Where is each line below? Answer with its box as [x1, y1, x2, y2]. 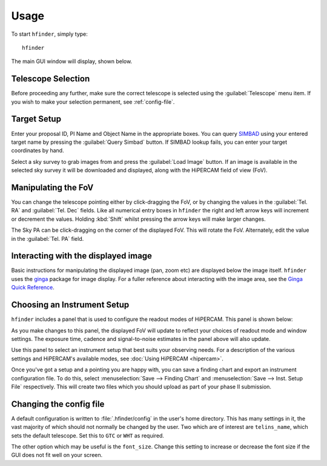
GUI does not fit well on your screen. [11, 451, 103, 459]
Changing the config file [11, 399, 105, 409]
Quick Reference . [11, 284, 54, 291]
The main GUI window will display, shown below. [11, 58, 133, 65]
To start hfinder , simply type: [11, 30, 88, 38]
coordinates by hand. [11, 147, 64, 154]
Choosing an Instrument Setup [11, 300, 130, 310]
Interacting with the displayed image [11, 251, 153, 261]
